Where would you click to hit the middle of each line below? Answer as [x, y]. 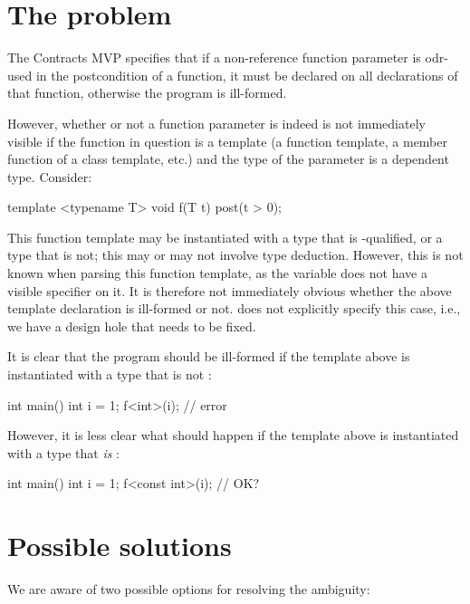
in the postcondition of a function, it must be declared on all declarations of [247, 75]
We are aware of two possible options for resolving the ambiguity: [189, 589]
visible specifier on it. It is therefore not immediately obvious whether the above [230, 290]
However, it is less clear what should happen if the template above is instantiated [233, 435]
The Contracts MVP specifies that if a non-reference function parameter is [214, 58]
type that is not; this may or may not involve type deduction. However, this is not [235, 255]
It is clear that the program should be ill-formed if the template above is [209, 356]
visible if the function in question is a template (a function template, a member [227, 141]
